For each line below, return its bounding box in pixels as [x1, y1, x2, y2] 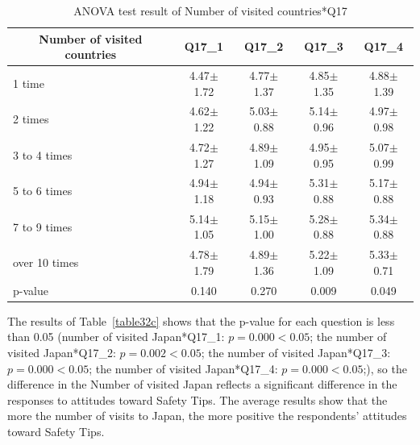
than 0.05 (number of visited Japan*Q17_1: [7, 328, 225, 345]
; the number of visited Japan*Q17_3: [201, 343, 391, 360]
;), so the [363, 360, 407, 376]
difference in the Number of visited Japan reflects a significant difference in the [7, 376, 397, 393]
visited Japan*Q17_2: [7, 343, 116, 360]
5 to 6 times [13, 182, 73, 199]
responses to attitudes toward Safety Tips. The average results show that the [7, 391, 388, 408]
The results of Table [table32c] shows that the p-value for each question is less [7, 312, 395, 329]
